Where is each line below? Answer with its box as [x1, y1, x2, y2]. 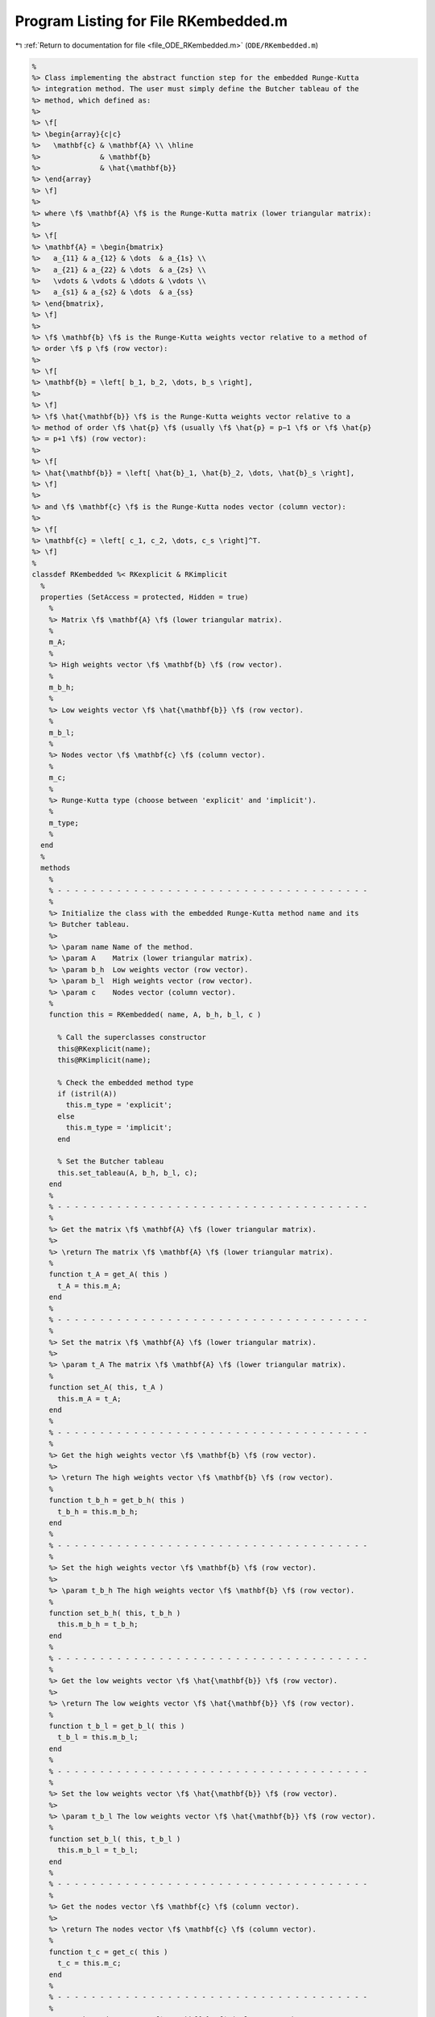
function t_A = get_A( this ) [48, 1270, 168, 1279]
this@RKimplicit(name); [57, 1055, 151, 1064]
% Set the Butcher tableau [57, 1157, 164, 1166]
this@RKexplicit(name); [57, 1044, 151, 1053]
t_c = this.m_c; [57, 1959, 122, 1968]
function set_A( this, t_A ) [48, 1383, 164, 1392]
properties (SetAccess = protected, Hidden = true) [40, 592, 249, 601]
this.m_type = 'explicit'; [65, 1100, 172, 1109]
